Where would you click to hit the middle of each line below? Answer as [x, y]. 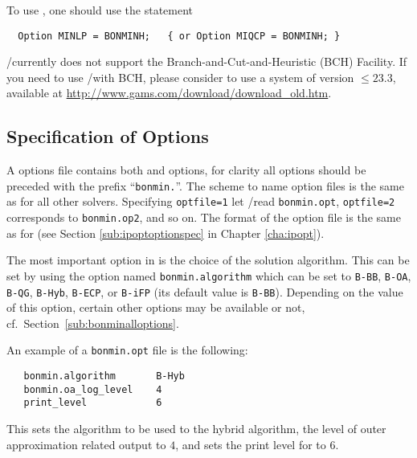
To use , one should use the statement [100, 10]
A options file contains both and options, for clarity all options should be [186, 170]
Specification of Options [108, 136]
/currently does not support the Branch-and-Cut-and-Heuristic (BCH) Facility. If [207, 61]
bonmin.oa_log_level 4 [93, 389]
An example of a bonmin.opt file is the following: [127, 350]
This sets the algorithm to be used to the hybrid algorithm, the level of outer [196, 429]
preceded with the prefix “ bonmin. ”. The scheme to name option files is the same [205, 185]
